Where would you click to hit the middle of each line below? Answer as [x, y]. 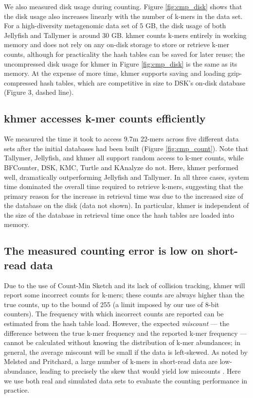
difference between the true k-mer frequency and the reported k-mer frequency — [126, 333]
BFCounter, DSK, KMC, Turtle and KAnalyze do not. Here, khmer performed [121, 167]
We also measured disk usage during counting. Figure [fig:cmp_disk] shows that [123, 6]
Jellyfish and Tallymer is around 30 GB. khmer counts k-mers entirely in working [125, 35]
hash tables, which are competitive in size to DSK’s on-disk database [143, 82]
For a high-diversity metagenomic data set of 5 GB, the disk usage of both [115, 26]
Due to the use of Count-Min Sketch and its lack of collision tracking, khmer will [125, 285]
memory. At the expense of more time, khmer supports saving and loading [115, 73]
